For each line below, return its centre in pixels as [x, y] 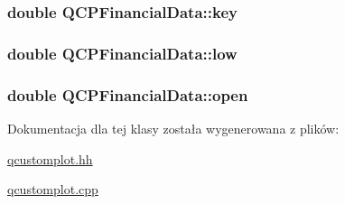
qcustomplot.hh [50, 158]
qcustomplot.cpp [53, 189]
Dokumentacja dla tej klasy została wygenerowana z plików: [173, 128]
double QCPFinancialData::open [128, 94]
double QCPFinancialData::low [122, 53]
